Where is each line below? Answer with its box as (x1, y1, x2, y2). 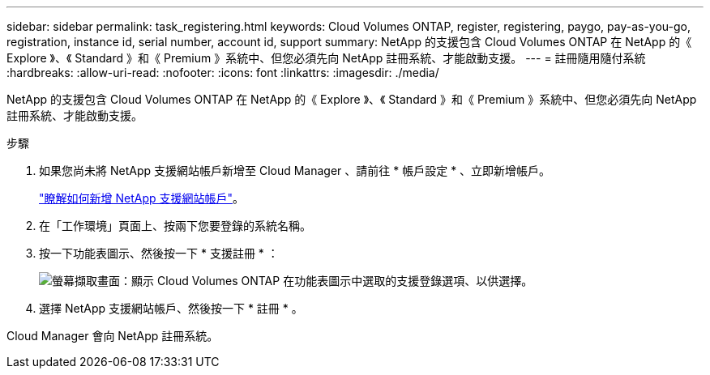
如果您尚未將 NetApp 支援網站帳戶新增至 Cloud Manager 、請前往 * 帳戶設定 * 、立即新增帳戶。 (39, 164, 551, 177)
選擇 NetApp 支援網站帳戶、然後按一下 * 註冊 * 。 (39, 301, 303, 315)
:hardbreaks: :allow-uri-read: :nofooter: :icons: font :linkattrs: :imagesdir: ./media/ (6, 66, 439, 79)
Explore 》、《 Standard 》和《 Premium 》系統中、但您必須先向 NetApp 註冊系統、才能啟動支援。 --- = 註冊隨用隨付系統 (6, 51, 646, 65)
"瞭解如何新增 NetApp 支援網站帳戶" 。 (39, 191, 245, 205)
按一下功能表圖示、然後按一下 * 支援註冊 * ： (39, 246, 279, 260)
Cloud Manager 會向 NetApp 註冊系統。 (6, 329, 219, 343)
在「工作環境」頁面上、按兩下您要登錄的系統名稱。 (39, 219, 311, 232)
